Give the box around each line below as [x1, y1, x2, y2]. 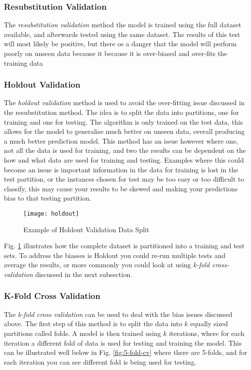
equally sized [190, 318, 228, 329]
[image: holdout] [23, 210, 79, 217]
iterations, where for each [169, 328, 245, 338]
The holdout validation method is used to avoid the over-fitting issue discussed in [4, 97, 245, 108]
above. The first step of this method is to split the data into [4, 318, 183, 329]
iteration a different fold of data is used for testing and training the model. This [4, 337, 242, 348]
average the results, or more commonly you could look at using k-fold [4, 259, 210, 270]
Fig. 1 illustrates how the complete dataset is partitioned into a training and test [4, 240, 245, 251]
